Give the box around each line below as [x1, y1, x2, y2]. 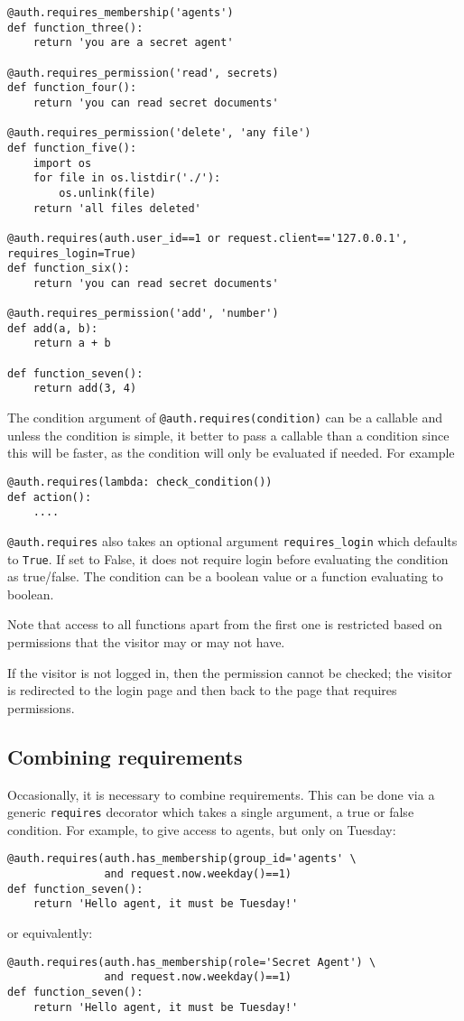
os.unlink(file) [59, 186, 156, 200]
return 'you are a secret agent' [32, 36, 234, 50]
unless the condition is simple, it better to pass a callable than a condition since [7, 425, 450, 444]
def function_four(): [7, 81, 137, 95]
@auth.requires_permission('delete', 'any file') [7, 126, 311, 140]
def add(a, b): [7, 321, 98, 335]
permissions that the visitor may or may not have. [7, 632, 285, 651]
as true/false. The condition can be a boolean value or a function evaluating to [7, 567, 443, 586]
